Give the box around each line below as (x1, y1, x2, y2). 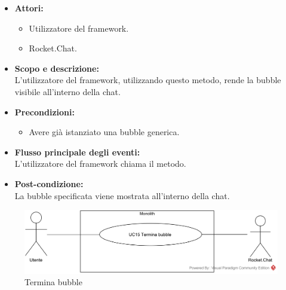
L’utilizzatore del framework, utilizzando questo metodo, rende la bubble (14, 74, 281, 86)
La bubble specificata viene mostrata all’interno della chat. (14, 189, 230, 202)
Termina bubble (24, 276, 82, 288)
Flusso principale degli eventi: (14, 145, 140, 158)
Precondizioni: (14, 105, 75, 118)
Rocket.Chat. (29, 42, 77, 54)
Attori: (14, 2, 44, 14)
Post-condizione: (14, 177, 84, 190)
